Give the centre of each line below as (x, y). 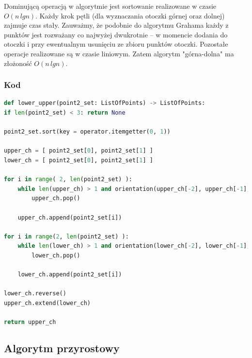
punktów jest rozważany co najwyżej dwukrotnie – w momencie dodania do (116, 34)
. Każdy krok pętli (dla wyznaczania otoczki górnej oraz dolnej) (130, 15)
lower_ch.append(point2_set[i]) (70, 275)
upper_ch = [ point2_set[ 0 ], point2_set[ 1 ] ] (79, 151)
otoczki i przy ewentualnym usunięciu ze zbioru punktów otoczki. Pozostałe (116, 44)
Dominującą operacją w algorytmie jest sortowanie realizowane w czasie (110, 6)
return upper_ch (30, 322)
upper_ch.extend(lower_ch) (47, 303)
